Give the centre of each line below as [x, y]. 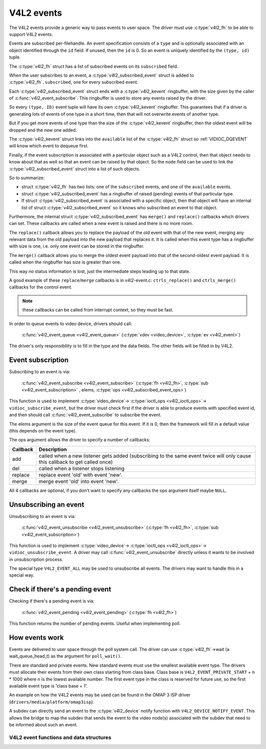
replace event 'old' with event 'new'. [81, 475]
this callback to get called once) [76, 462]
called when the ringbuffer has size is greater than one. [65, 262]
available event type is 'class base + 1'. [49, 686]
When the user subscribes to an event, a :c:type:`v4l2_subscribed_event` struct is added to [101, 75]
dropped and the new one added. [43, 130]
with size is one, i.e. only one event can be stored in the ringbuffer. [77, 246]
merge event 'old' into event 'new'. [79, 481]
